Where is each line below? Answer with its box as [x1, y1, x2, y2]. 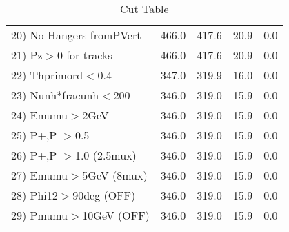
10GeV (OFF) [82, 207, 150, 223]
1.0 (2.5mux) [74, 147, 137, 163]
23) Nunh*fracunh [11, 87, 99, 103]
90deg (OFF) [72, 187, 136, 203]
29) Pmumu [11, 207, 68, 223]
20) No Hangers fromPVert [11, 27, 141, 43]
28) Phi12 [11, 187, 58, 203]
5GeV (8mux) [82, 167, 148, 183]
